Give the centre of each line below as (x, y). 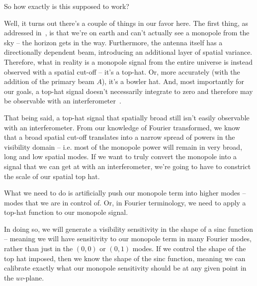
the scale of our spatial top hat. (52, 176)
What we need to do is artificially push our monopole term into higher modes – (125, 193)
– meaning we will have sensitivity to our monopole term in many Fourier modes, (128, 238)
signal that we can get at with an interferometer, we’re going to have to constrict (128, 166)
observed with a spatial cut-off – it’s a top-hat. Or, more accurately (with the (122, 71)
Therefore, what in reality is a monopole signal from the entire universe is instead (128, 61)
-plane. (34, 277)
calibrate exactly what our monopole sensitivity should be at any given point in (125, 268)
